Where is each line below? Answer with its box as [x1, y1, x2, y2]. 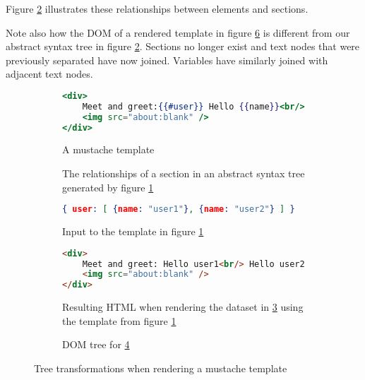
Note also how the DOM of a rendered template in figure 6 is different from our [6, 25, 350, 40]
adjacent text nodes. [6, 66, 93, 81]
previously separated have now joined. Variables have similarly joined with [6, 52, 328, 67]
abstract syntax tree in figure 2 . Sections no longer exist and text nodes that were [6, 39, 360, 54]
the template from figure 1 [62, 313, 176, 328]
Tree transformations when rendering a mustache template [34, 361, 287, 375]
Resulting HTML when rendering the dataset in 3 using [62, 299, 304, 314]
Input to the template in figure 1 [62, 224, 204, 239]
